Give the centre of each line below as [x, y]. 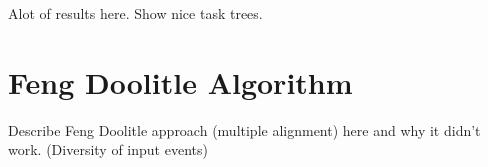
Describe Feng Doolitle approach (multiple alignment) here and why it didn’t [244, 129]
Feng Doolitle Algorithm [180, 81]
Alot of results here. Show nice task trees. [135, 13]
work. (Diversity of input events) [108, 149]
